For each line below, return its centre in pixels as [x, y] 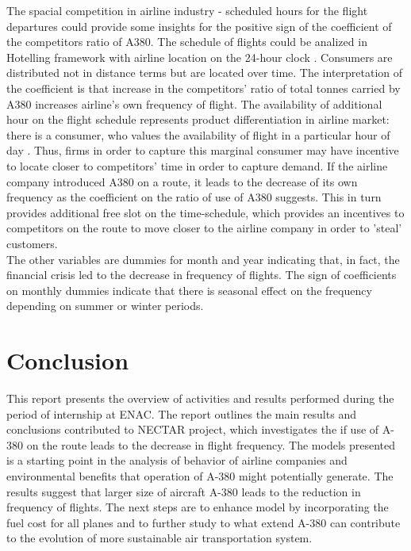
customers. [32, 243]
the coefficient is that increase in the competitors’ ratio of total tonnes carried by [204, 88]
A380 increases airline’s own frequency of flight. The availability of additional [194, 103]
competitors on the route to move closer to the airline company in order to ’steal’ [204, 228]
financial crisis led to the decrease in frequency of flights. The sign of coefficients [202, 275]
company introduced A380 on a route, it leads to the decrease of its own [182, 181]
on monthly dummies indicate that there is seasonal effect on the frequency [189, 290]
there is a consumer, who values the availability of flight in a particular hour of [198, 134]
